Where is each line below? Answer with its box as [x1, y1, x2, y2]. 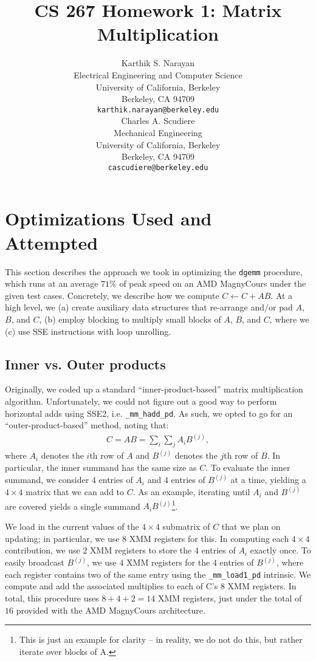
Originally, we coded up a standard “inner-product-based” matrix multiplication [5, 383, 303, 396]
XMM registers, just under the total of [157, 592, 302, 604]
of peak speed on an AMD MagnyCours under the [119, 277, 306, 290]
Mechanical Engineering [114, 126, 202, 139]
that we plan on [221, 519, 281, 532]
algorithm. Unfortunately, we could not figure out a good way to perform [5, 394, 277, 407]
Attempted [5, 230, 98, 255]
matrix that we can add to [26, 485, 125, 498]
